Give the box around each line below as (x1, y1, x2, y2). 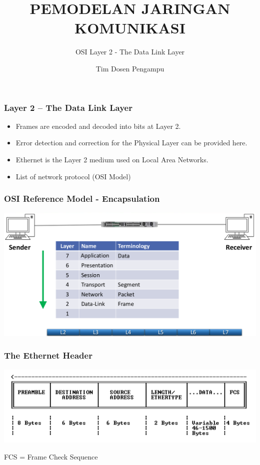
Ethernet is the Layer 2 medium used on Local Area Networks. (15, 154, 208, 164)
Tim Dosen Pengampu (95, 63, 164, 73)
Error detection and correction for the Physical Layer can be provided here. (15, 137, 247, 148)
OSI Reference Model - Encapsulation (4, 192, 160, 205)
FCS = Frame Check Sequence (4, 451, 98, 462)
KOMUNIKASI (74, 17, 185, 38)
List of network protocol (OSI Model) (15, 171, 131, 181)
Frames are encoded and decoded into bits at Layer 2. (15, 120, 181, 131)
